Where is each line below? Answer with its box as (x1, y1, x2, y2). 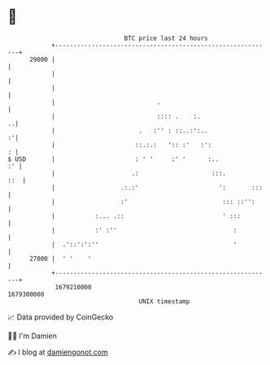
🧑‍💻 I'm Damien (7, 331, 58, 341)
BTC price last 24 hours (124, 34, 208, 42)
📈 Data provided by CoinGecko (7, 312, 114, 322)
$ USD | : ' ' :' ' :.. (7, 154, 220, 163)
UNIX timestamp (138, 297, 190, 306)
